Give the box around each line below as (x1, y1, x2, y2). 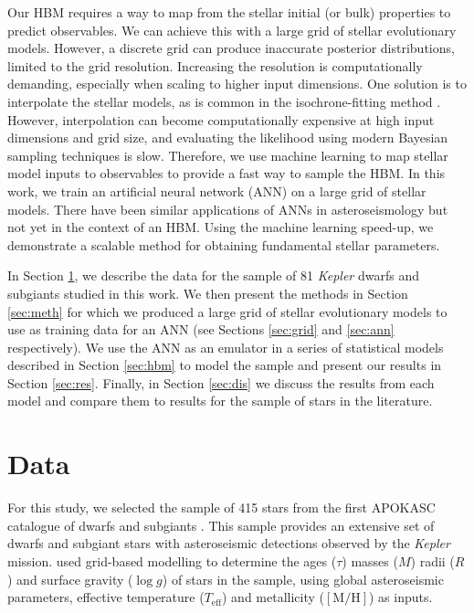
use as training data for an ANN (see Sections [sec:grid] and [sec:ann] (7, 320, 395, 339)
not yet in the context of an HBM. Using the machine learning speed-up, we (7, 217, 434, 237)
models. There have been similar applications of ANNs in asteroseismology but (7, 199, 448, 218)
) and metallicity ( (221, 587, 324, 607)
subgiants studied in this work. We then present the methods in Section (7, 283, 408, 302)
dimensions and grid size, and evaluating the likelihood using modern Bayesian (7, 128, 448, 147)
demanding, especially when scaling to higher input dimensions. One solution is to (7, 74, 467, 93)
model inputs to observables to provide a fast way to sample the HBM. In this (7, 164, 446, 183)
